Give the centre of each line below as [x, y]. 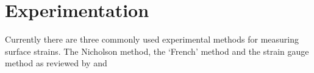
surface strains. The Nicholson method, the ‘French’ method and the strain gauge [157, 51]
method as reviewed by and [56, 63]
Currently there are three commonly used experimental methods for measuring [152, 39]
